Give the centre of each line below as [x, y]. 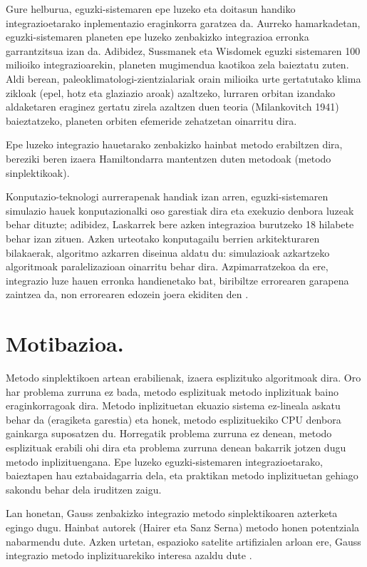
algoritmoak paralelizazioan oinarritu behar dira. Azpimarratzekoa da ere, [167, 266]
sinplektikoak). [38, 172]
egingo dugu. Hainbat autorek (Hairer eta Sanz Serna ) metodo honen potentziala [183, 527]
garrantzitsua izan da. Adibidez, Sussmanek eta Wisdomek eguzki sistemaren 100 [183, 50]
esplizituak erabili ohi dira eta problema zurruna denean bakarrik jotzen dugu [176, 447]
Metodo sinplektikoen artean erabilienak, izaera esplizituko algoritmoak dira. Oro [183, 377]
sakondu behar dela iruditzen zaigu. [84, 489]
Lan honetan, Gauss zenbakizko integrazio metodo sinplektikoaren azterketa [172, 513]
